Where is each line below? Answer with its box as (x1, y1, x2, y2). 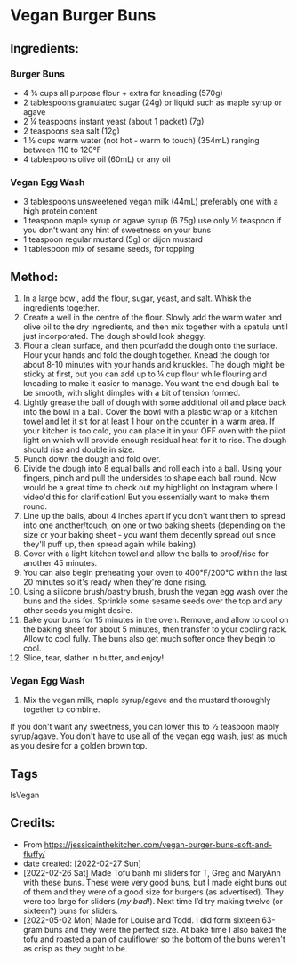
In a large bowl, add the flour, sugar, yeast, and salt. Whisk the (22, 293, 252, 303)
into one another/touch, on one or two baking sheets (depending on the (22, 520, 285, 530)
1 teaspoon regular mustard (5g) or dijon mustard (22, 234, 204, 245)
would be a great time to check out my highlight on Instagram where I (22, 481, 278, 492)
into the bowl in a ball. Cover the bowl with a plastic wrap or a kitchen (22, 406, 278, 417)
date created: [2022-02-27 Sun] (22, 858, 141, 869)
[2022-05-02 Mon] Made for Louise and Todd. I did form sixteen (22, 914, 261, 926)
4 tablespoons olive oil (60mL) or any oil (22, 153, 172, 165)
